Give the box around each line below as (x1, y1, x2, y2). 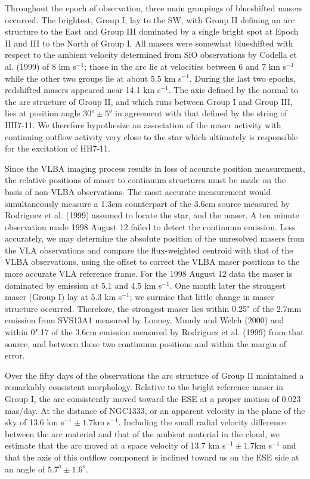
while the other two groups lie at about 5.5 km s (5, 72, 182, 84)
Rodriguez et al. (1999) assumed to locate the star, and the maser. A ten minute (5, 209, 299, 221)
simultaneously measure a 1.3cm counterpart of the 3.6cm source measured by (5, 197, 290, 209)
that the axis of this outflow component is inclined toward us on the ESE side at (5, 450, 299, 463)
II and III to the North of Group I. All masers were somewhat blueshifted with (5, 36, 293, 49)
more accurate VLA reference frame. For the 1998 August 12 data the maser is (5, 267, 293, 280)
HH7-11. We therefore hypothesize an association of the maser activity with (5, 118, 281, 131)
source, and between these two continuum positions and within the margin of (5, 337, 287, 350)
